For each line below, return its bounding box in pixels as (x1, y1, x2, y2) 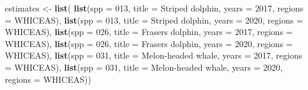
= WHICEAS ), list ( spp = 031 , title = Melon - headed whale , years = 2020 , (5, 60, 283, 73)
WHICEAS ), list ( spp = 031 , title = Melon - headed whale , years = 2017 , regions (5, 49, 303, 62)
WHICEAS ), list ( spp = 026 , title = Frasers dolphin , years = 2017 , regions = (5, 25, 293, 38)
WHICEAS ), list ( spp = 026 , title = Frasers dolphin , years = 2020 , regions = (5, 37, 293, 50)
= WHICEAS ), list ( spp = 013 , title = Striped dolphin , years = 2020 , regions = (5, 13, 303, 26)
